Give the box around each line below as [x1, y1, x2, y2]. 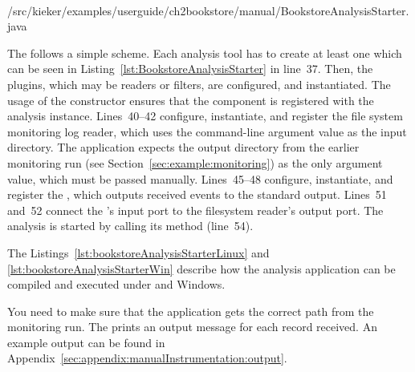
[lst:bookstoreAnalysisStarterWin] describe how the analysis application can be [7, 260, 396, 277]
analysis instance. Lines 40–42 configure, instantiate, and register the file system [7, 107, 403, 124]
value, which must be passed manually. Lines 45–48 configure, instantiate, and [7, 170, 393, 187]
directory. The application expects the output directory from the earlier [7, 139, 360, 156]
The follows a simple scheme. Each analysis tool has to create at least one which [7, 44, 402, 61]
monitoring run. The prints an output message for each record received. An [7, 318, 377, 335]
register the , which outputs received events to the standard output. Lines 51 [7, 186, 387, 203]
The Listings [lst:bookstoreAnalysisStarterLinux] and [7, 244, 270, 261]
